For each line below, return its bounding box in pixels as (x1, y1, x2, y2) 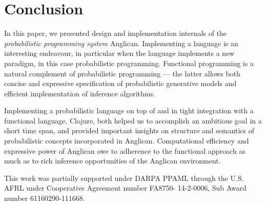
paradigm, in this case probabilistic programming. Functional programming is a (4, 57, 254, 68)
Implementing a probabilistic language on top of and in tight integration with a (4, 105, 254, 116)
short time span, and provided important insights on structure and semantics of (4, 125, 255, 136)
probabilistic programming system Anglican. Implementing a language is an (4, 37, 238, 48)
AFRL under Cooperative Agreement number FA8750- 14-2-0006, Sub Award (4, 182, 247, 193)
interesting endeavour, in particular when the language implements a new (4, 48, 235, 58)
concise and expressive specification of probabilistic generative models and (4, 78, 237, 89)
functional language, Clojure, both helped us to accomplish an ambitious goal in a (4, 115, 262, 126)
